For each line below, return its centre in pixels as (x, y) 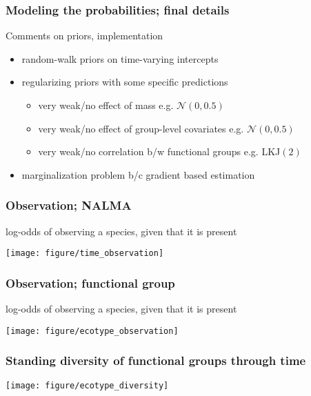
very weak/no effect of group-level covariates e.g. (141, 128)
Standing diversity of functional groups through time (156, 360)
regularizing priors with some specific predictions (125, 82)
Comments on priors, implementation (84, 36)
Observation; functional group (90, 283)
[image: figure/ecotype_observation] (92, 331)
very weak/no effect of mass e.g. (106, 105)
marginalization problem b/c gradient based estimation (138, 174)
